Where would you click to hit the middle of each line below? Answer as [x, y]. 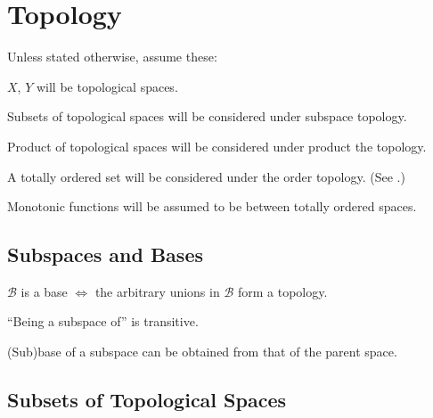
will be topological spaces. [107, 86]
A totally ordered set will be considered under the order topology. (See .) [206, 176]
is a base [44, 291]
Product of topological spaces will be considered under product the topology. [217, 146]
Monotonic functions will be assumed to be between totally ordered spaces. [212, 206]
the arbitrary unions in [157, 291]
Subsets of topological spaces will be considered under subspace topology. [207, 116]
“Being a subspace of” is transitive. [103, 321]
